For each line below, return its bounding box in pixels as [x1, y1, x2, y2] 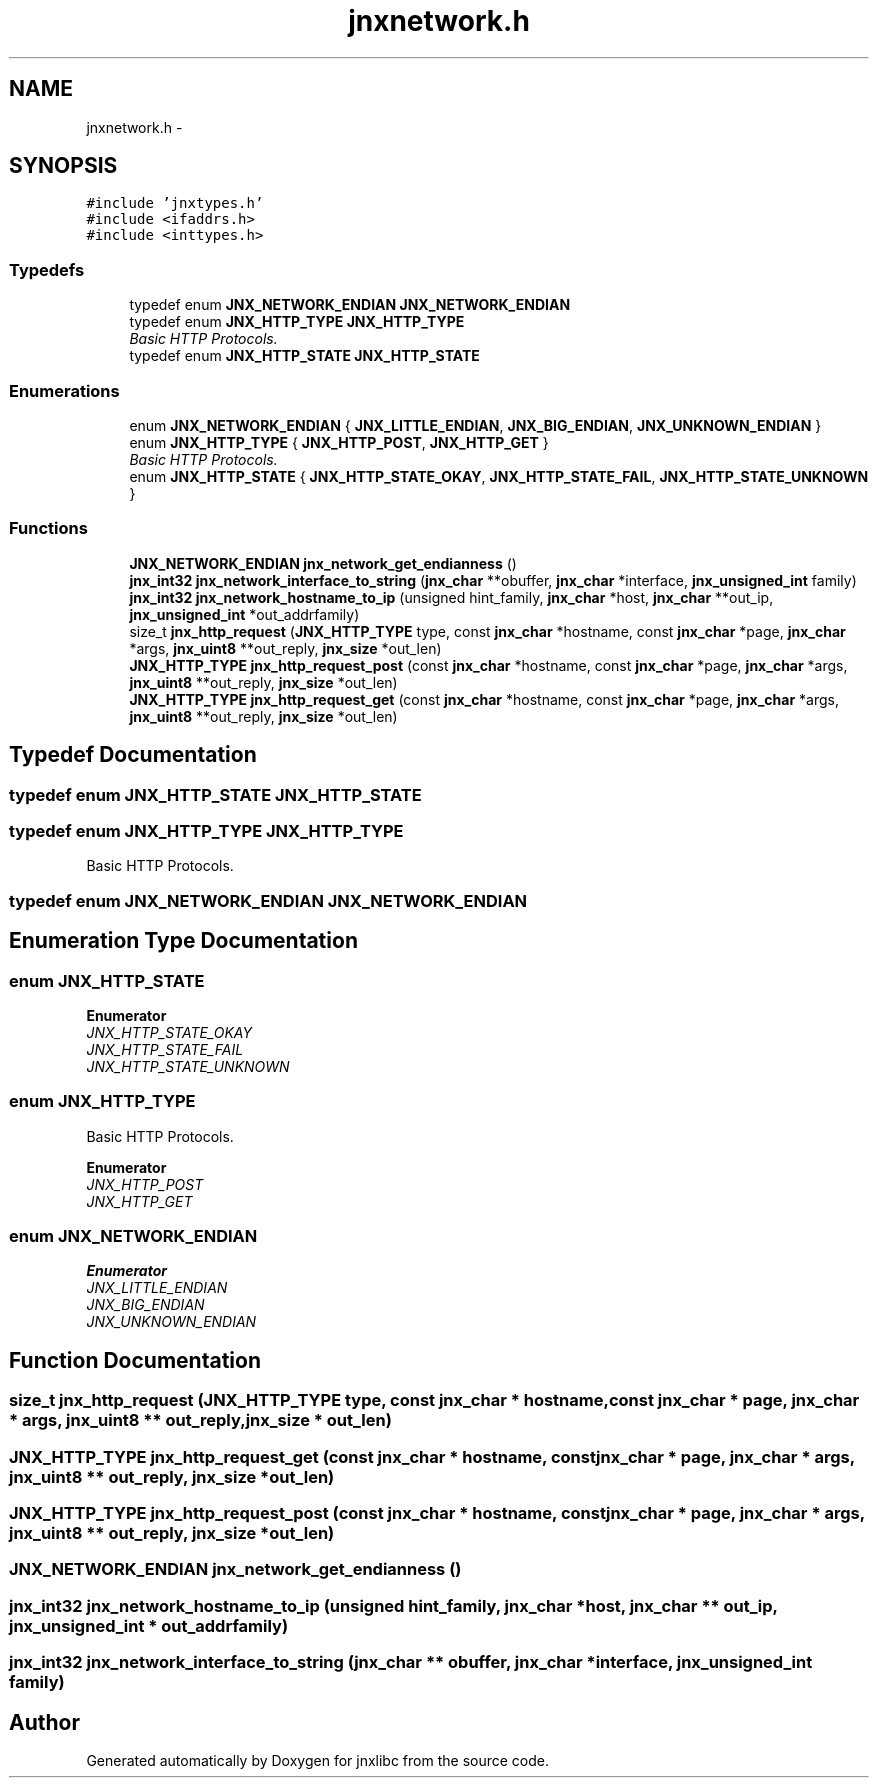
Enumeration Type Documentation [9, 928, 358, 954]
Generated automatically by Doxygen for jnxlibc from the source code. [86, 1751, 549, 1769]
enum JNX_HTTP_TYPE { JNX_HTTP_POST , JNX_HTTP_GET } [129, 433, 549, 451]
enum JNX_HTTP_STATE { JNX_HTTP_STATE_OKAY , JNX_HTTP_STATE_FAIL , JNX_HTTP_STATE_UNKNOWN [129, 467, 869, 485]
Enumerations [9, 380, 120, 401]
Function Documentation [9, 1347, 261, 1373]
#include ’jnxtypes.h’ [86, 195, 264, 212]
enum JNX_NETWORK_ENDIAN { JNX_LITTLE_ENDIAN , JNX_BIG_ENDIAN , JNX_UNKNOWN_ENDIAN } [129, 416, 822, 434]
